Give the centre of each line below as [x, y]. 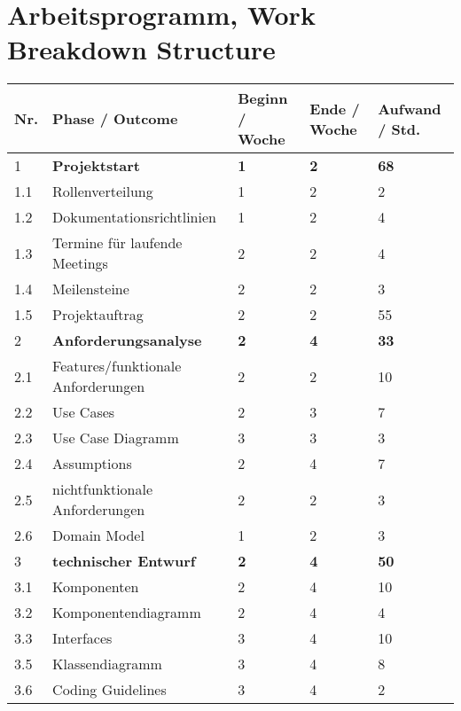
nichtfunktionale [103, 489]
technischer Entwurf [124, 561]
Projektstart [96, 166]
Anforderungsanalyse [127, 340]
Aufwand [410, 108]
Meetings [80, 263]
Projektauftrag [98, 315]
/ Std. [399, 129]
